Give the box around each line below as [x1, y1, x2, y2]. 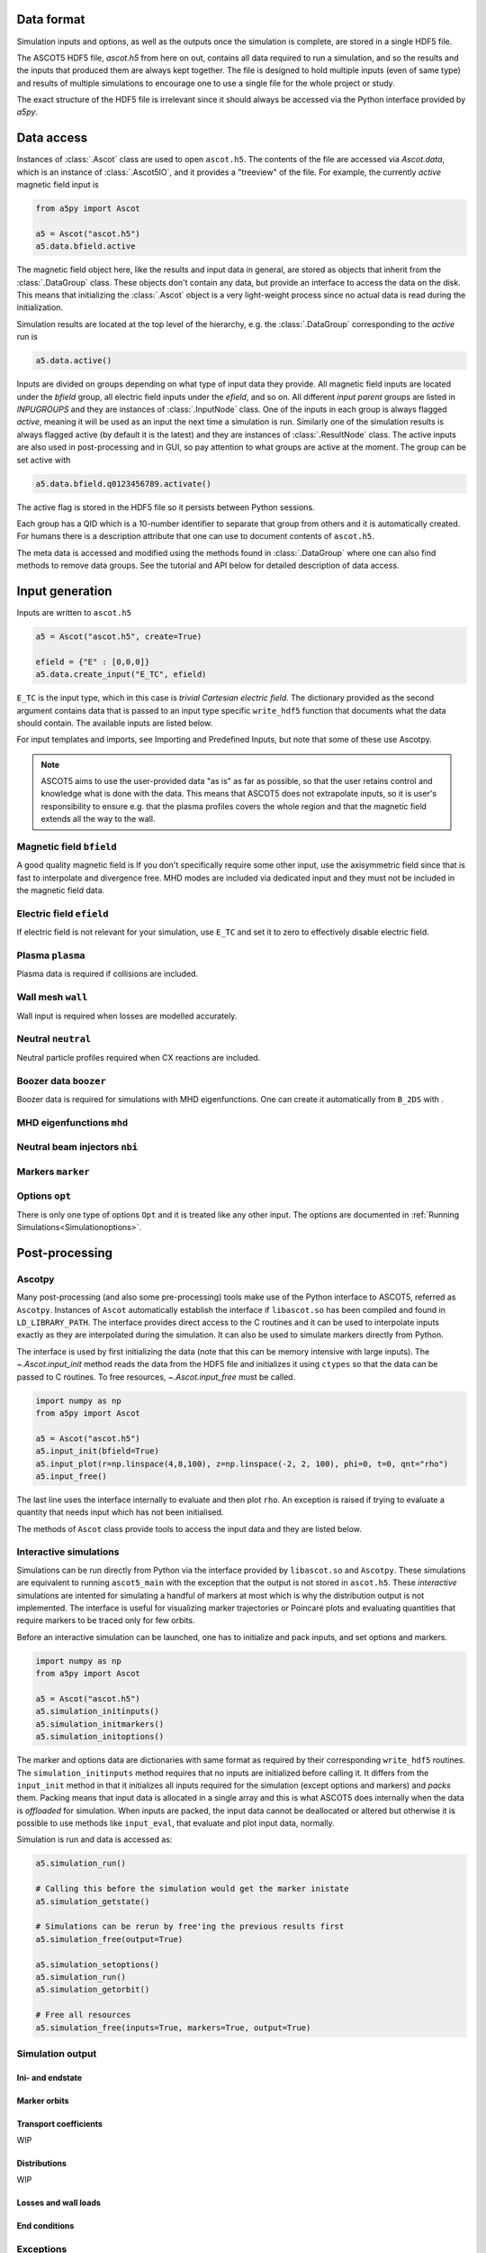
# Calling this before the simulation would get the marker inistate [35, 1884, 349, 1894]
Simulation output [16, 2047, 97, 2059]
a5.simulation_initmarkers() [35, 1719, 165, 1729]
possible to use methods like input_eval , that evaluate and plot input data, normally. [16, 1818, 335, 1829]
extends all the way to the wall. [40, 814, 156, 825]
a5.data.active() [35, 356, 112, 366]
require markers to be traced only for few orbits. [16, 1615, 195, 1626]
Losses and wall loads [16, 2197, 101, 2208]
